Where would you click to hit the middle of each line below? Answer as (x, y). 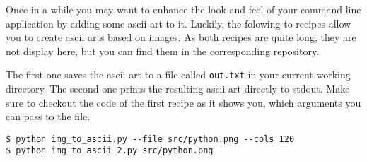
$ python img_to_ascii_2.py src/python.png (110, 151)
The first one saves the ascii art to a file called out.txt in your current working (178, 74)
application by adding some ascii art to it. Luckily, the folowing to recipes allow (179, 23)
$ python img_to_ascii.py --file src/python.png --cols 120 (150, 139)
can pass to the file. (48, 116)
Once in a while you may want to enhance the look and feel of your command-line (183, 9)
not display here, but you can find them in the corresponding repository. (163, 50)
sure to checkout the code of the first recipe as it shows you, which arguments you (183, 102)
